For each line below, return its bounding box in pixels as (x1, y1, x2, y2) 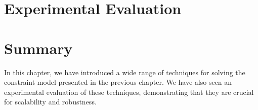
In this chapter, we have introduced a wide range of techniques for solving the (4, 67, 245, 77)
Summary (4, 37, 73, 58)
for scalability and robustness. (4, 96, 97, 107)
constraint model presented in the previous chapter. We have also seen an (4, 77, 232, 87)
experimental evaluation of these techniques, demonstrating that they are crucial (4, 86, 254, 97)
